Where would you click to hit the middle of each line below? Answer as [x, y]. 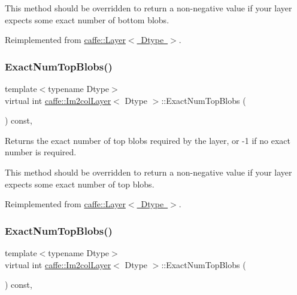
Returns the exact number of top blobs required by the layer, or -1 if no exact [148, 140]
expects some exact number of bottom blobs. [87, 19]
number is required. [41, 152]
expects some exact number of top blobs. [80, 184]
